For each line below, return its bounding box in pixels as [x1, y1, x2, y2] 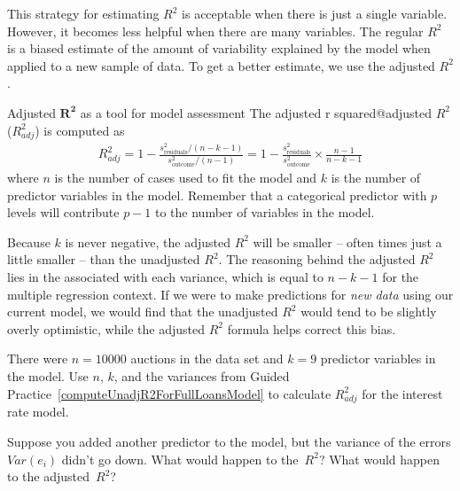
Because [7, 232, 51, 251]
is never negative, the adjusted [65, 232, 230, 251]
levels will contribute [7, 203, 120, 222]
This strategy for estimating [7, 4, 160, 22]
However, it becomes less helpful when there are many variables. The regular [7, 21, 424, 40]
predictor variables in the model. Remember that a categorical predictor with [7, 185, 427, 204]
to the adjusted [7, 467, 90, 486]
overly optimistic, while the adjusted [7, 319, 206, 338]
